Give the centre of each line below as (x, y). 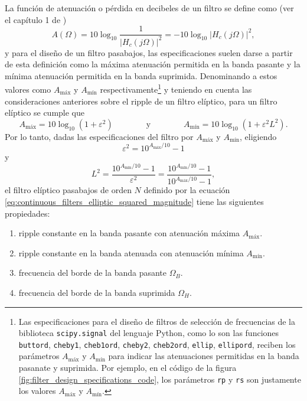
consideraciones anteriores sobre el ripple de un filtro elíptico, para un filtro (141, 101)
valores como (28, 89)
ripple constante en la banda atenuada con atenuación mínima (131, 252)
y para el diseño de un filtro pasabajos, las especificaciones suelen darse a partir (149, 52)
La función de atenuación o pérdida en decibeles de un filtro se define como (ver (149, 8)
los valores (37, 391)
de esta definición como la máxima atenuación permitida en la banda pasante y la (153, 64)
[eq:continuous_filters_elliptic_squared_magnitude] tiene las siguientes (134, 201)
